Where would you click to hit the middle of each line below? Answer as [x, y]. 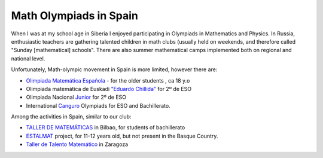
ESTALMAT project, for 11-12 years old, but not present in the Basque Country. [122, 136]
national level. [28, 58]
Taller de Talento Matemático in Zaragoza [77, 144]
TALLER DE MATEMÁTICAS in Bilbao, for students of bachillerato [106, 127]
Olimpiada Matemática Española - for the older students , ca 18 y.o [108, 80]
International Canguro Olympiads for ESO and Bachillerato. [98, 105]
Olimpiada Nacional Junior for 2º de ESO [76, 97]
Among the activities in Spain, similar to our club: [71, 117]
